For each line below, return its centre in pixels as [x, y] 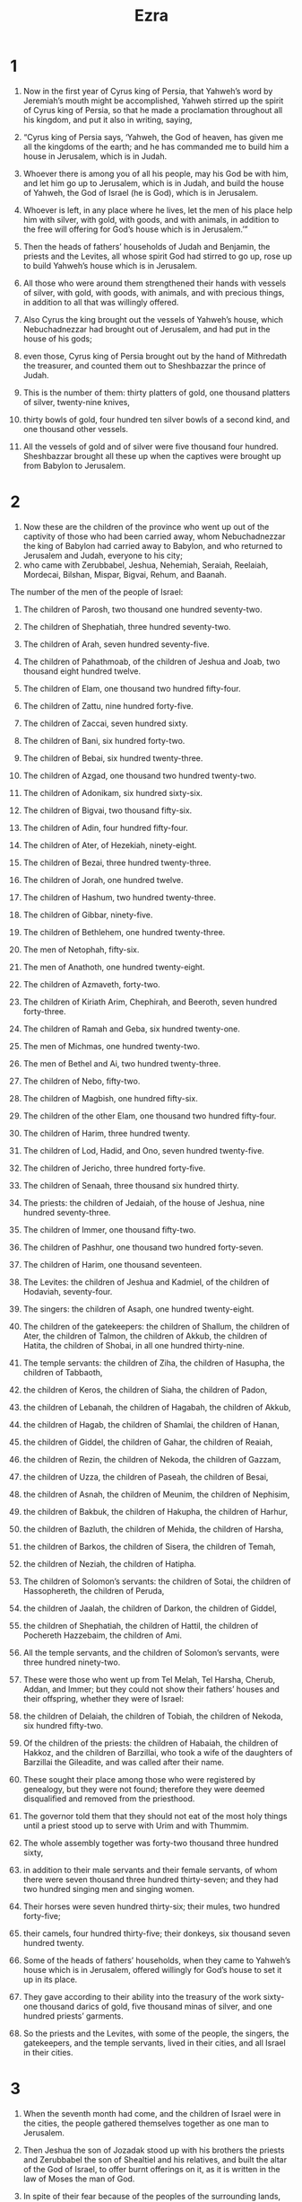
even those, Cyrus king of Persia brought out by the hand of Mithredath [155, 356]
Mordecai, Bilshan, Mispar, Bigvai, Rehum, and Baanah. [125, 574]
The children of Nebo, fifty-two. [82, 1081]
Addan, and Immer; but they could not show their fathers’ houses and [151, 1689]
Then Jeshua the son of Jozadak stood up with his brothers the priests [154, 2150]
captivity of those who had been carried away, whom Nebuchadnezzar [154, 536]
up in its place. [50, 1979]
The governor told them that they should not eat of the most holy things [155, 1816]
